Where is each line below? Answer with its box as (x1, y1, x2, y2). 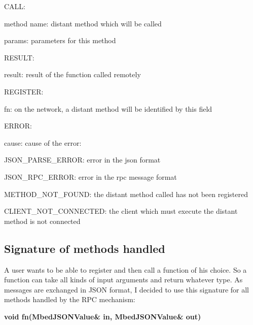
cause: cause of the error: (4, 137, 82, 148)
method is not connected (4, 215, 81, 226)
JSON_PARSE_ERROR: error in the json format (4, 154, 161, 165)
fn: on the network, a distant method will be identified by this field (4, 103, 212, 114)
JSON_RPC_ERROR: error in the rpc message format (4, 171, 177, 182)
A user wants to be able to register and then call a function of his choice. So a (4, 264, 247, 275)
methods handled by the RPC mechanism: (4, 294, 135, 305)
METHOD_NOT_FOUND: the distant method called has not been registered (4, 188, 248, 199)
